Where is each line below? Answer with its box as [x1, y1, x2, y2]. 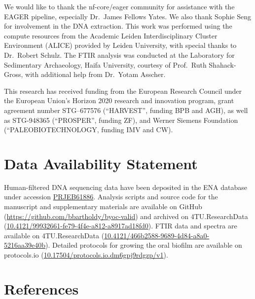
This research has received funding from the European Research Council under [4, 85, 242, 96]
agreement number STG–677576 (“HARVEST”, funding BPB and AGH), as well [4, 105, 248, 115]
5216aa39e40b [4, 240, 45, 250]
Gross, [4, 69, 23, 79]
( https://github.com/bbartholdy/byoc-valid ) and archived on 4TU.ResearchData [4, 211, 248, 221]
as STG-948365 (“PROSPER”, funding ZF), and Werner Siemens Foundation [4, 114, 238, 125]
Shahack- [209, 59, 236, 70]
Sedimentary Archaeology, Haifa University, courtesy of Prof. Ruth [4, 59, 207, 70]
